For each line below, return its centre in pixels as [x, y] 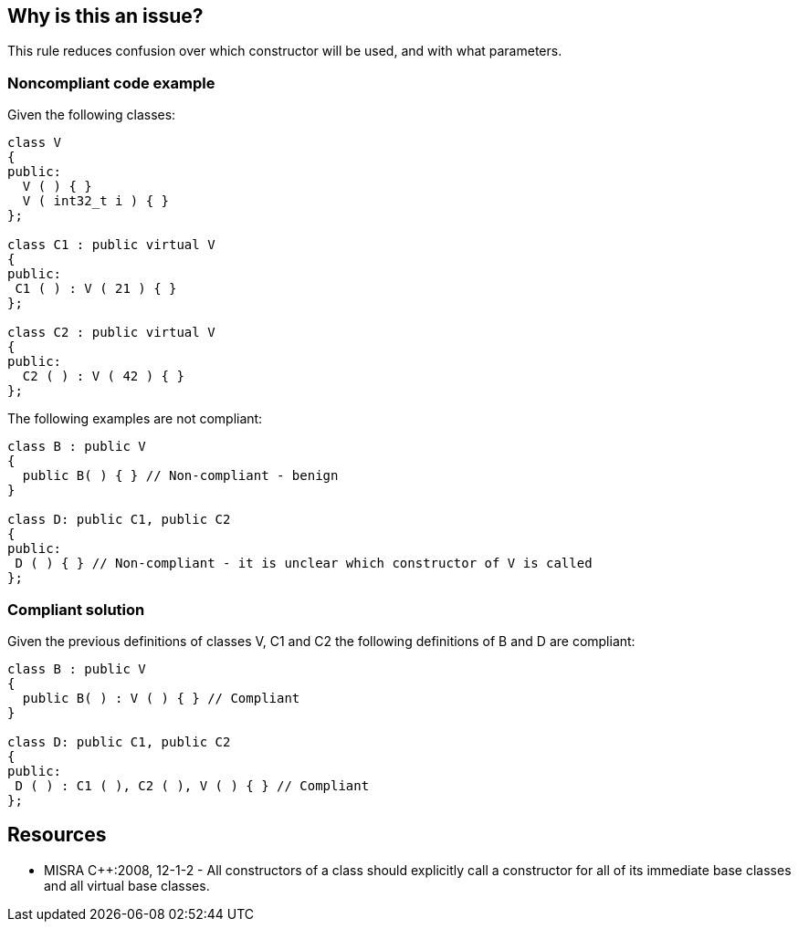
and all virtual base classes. [127, 885]
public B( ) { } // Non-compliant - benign [180, 476]
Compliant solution [76, 609]
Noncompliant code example [111, 83]
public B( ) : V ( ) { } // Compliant [161, 698]
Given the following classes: [92, 115]
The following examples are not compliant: [135, 419]
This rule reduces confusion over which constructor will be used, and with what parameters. [285, 51]
